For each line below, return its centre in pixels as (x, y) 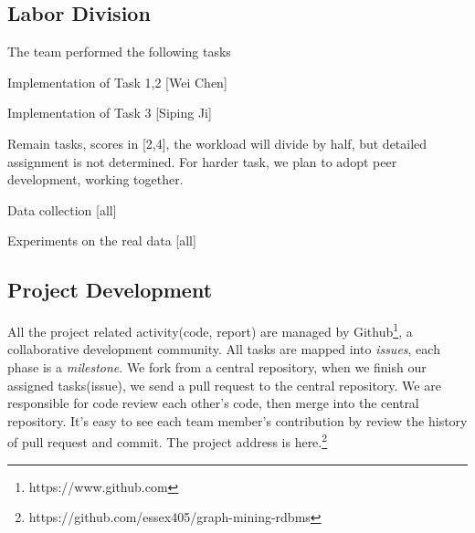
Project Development (110, 290)
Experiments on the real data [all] (102, 240)
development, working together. (95, 179)
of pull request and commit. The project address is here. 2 (168, 441)
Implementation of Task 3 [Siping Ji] (110, 113)
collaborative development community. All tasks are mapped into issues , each (224, 349)
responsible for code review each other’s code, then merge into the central (213, 403)
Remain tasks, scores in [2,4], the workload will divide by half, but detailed (217, 143)
